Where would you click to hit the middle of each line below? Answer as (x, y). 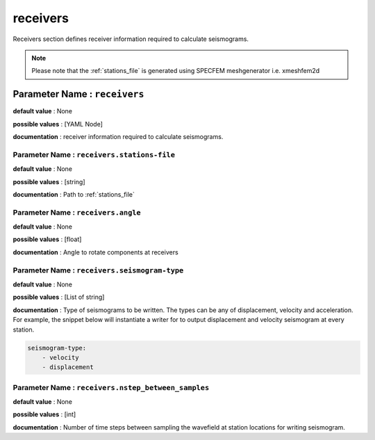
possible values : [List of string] (59, 297)
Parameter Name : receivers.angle (77, 212)
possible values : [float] (47, 239)
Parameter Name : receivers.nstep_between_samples (111, 387)
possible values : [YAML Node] (58, 124)
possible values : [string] (49, 181)
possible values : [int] (44, 414)
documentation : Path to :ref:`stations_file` (74, 194)
